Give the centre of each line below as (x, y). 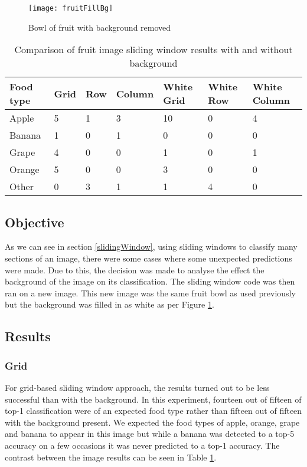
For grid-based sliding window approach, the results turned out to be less (137, 388)
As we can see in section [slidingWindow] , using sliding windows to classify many (151, 246)
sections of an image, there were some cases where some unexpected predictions (148, 258)
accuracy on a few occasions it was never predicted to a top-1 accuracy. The (142, 445)
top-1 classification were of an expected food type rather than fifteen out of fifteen (153, 411)
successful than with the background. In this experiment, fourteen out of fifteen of (153, 399)
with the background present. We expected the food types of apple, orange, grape (152, 422)
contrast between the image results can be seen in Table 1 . (111, 457)
